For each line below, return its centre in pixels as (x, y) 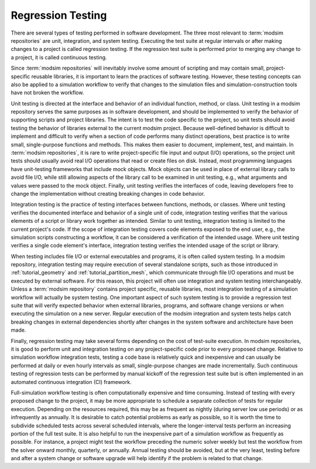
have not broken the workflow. (47, 93)
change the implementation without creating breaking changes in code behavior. (108, 193)
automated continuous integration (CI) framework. (71, 382)
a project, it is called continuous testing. (59, 57)
